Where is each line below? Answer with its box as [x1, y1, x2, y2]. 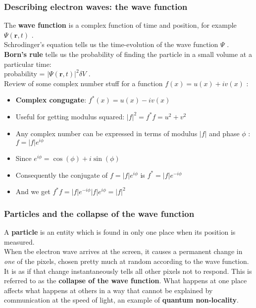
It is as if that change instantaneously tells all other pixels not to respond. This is [4, 265, 252, 276]
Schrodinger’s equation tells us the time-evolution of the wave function [4, 39, 218, 50]
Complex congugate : [15, 95, 87, 105]
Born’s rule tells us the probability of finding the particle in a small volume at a [4, 49, 252, 59]
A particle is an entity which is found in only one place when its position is [4, 227, 236, 237]
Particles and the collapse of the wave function [4, 207, 195, 219]
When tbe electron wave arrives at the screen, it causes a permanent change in [4, 246, 243, 257]
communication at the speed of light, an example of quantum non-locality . [4, 295, 239, 305]
